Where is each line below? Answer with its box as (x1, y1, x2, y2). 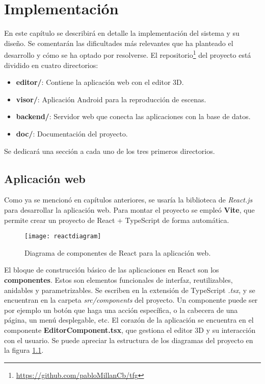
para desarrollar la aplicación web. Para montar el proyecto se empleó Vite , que (4, 204, 255, 215)
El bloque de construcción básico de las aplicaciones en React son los (4, 264, 219, 275)
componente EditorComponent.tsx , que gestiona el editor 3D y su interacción (4, 324, 256, 335)
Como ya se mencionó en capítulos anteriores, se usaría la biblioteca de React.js (4, 194, 253, 205)
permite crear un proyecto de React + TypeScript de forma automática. (4, 214, 229, 225)
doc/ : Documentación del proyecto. (16, 128, 128, 139)
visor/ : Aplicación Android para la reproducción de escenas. (16, 94, 206, 104)
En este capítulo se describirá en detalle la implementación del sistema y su (4, 28, 240, 38)
